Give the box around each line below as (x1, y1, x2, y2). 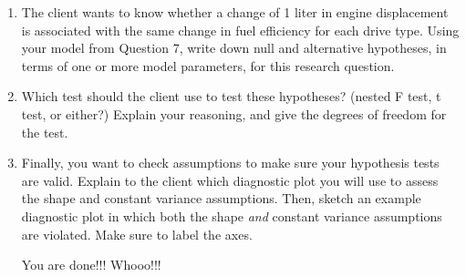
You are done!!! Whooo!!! (21, 255, 161, 274)
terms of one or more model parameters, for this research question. (21, 56, 395, 75)
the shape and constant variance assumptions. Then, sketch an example (21, 189, 421, 208)
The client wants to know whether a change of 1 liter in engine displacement (21, 3, 449, 21)
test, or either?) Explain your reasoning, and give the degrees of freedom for (21, 104, 447, 123)
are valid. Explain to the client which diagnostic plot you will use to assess (21, 170, 439, 190)
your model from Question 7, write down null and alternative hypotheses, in (21, 38, 447, 57)
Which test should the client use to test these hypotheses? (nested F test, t (21, 87, 441, 106)
